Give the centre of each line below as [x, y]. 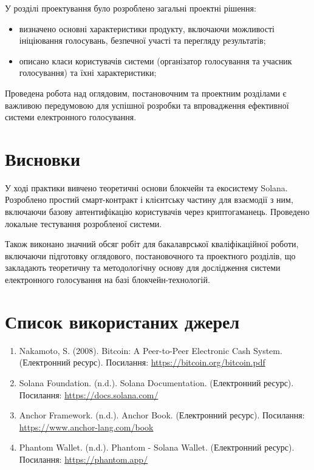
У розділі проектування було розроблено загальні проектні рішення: [131, 8]
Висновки [43, 158]
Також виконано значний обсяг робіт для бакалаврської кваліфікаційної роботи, [152, 244]
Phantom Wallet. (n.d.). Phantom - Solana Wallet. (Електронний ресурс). [157, 447]
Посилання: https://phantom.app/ [84, 459]
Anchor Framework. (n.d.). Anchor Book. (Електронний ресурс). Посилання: [162, 415]
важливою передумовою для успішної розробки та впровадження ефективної [147, 105]
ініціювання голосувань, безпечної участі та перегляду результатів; [142, 40]
